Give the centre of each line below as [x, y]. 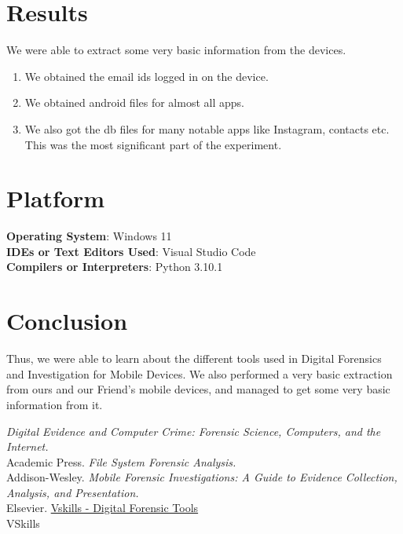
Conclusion [67, 321]
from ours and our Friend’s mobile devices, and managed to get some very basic [198, 389]
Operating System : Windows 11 [89, 236]
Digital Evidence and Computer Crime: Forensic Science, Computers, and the [194, 431]
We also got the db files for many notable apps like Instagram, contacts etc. [207, 128]
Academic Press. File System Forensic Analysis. [121, 461]
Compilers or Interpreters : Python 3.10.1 [115, 267]
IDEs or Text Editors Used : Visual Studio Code [131, 251]
